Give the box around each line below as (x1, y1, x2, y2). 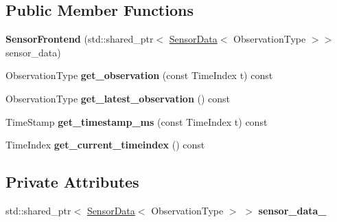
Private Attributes (5, 171, 139, 192)
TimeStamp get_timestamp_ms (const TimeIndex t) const (5, 114, 268, 129)
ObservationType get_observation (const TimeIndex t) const (5, 68, 273, 82)
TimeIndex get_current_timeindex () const (5, 137, 205, 152)
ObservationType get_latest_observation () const (5, 91, 231, 105)
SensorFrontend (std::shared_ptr (5, 32, 154, 46)
